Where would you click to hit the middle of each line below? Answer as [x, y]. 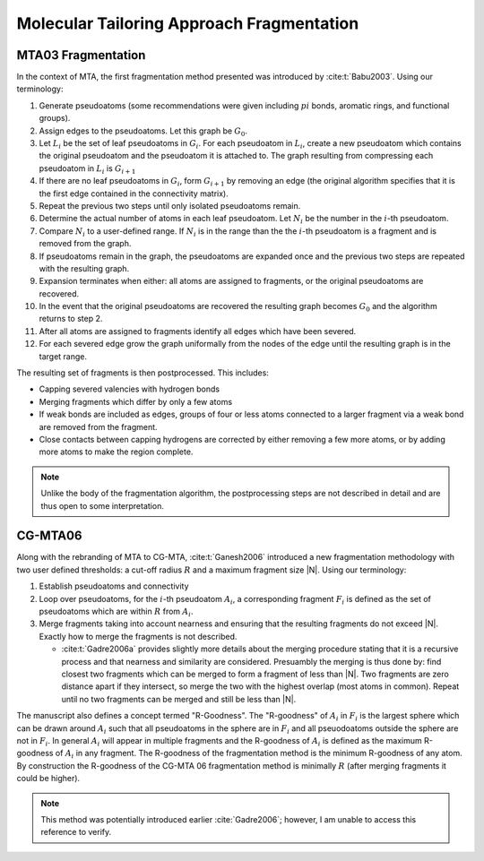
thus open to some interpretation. [103, 505]
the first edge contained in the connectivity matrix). [134, 194]
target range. [63, 356]
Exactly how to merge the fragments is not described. [138, 636]
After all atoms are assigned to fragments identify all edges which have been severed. [198, 331]
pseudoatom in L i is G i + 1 [87, 169]
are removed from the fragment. [98, 426]
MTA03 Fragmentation [81, 55]
